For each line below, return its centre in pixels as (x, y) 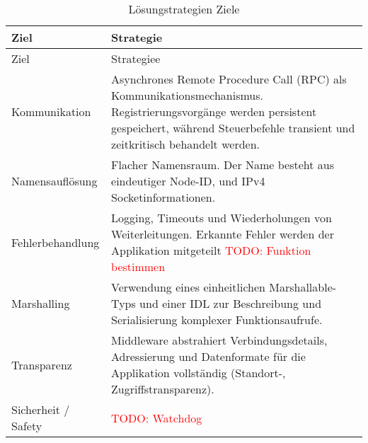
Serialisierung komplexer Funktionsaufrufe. (217, 320)
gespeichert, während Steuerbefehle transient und (233, 128)
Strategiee (136, 58)
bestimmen (138, 266)
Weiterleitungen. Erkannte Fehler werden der (223, 234)
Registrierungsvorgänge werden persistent (214, 111)
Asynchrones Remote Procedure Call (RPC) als (229, 79)
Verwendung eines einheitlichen (188, 287)
